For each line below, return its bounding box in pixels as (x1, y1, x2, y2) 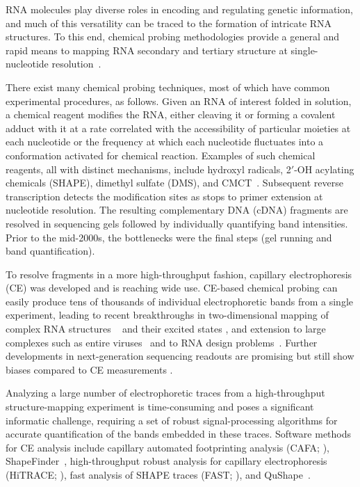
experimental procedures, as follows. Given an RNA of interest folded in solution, (6, 93, 352, 108)
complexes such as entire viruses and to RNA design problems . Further (6, 335, 318, 349)
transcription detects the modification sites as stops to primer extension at (6, 189, 323, 203)
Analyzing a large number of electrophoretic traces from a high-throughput (6, 385, 325, 400)
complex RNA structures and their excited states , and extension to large (6, 321, 326, 336)
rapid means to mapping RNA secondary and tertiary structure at (6, 42, 288, 57)
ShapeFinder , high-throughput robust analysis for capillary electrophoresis (6, 454, 327, 468)
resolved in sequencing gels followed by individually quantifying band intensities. (6, 216, 348, 230)
